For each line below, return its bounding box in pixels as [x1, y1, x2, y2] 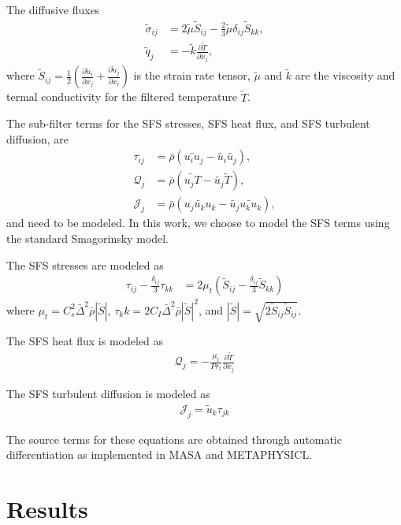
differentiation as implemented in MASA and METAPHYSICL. [6, 446, 313, 463]
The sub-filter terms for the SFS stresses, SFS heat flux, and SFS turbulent [6, 115, 370, 132]
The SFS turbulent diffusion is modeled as [6, 385, 210, 401]
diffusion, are [6, 130, 69, 147]
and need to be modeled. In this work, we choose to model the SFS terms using [6, 214, 390, 231]
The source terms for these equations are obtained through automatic [6, 430, 342, 447]
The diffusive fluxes [6, 2, 100, 17]
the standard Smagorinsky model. [6, 230, 169, 247]
